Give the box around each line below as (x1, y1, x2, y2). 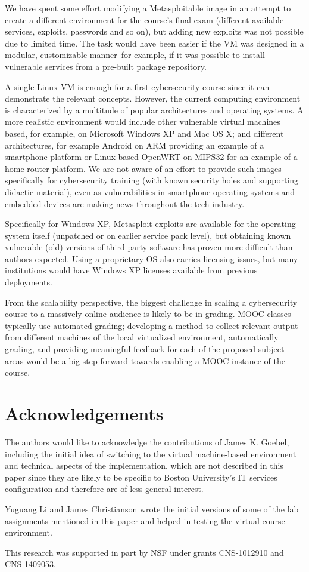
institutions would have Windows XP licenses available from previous (5, 264, 258, 276)
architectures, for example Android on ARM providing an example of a (5, 139, 264, 151)
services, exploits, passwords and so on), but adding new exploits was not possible (5, 25, 304, 38)
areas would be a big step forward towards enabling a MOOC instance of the (5, 354, 286, 367)
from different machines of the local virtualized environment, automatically (5, 331, 279, 343)
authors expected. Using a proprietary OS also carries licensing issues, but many (5, 252, 298, 265)
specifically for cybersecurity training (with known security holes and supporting (5, 174, 299, 186)
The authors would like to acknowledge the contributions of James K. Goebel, (5, 435, 289, 448)
